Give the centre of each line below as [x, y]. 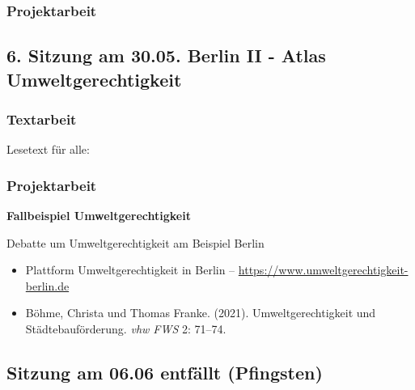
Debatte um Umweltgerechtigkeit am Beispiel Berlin [136, 242]
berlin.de [47, 285]
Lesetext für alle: [48, 149]
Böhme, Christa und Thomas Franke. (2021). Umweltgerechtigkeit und [201, 313]
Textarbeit [42, 119]
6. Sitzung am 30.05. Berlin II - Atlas [166, 55]
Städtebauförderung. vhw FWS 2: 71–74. [126, 329]
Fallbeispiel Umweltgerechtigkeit [99, 216]
